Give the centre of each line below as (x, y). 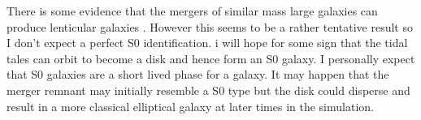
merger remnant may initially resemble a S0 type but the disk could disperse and (208, 90)
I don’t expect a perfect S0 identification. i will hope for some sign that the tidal (207, 43)
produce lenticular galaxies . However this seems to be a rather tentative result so (210, 26)
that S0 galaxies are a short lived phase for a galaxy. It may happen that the (198, 74)
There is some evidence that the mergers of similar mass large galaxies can (192, 11)
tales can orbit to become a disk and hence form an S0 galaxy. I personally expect (211, 58)
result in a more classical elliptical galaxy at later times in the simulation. (190, 106)
